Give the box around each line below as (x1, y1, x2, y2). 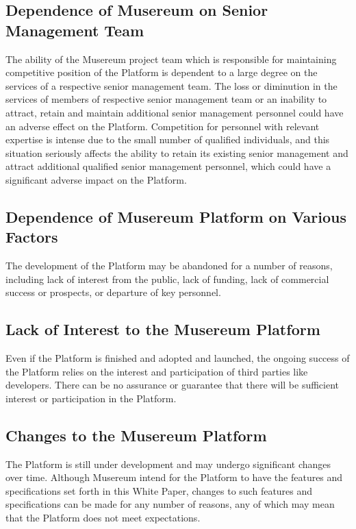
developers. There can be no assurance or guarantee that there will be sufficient (5, 378, 340, 392)
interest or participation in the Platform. (5, 391, 177, 405)
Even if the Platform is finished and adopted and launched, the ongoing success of (5, 351, 350, 365)
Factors (5, 226, 58, 247)
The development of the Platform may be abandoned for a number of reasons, (5, 258, 333, 273)
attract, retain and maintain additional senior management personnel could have (5, 105, 344, 119)
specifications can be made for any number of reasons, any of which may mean (5, 497, 335, 511)
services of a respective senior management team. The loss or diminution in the (5, 78, 338, 93)
